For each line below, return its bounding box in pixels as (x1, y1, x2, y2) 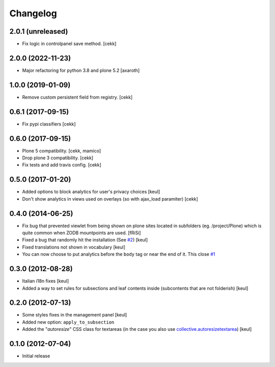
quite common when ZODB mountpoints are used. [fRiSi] (22, 230, 141, 236)
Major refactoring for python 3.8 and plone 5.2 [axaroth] (22, 67, 140, 74)
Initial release (22, 353, 50, 359)
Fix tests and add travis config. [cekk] (22, 162, 102, 168)
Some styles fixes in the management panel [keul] (22, 312, 127, 318)
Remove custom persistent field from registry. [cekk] (22, 94, 133, 100)
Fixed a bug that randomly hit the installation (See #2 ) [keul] (22, 237, 148, 243)
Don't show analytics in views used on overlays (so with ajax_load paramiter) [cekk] (22, 195, 198, 202)
